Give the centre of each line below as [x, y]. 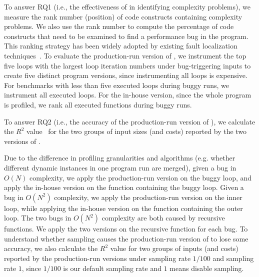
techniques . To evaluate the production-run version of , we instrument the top [125, 55]
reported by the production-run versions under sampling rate [97, 258]
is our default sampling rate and [112, 268]
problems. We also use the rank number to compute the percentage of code [119, 26]
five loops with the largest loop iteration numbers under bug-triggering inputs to [127, 65]
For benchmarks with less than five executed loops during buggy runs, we [116, 85]
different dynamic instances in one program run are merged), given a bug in [120, 167]
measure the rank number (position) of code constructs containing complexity [123, 16]
